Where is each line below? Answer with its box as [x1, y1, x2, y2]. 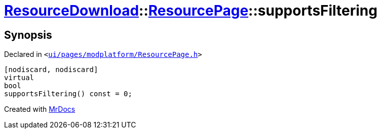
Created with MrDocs [4, 105, 75, 114]
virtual [4, 74, 34, 82]
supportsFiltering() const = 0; [4, 90, 132, 98]
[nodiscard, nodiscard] [4, 65, 98, 74]
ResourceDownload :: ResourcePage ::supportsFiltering [4, 2, 377, 19]
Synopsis [4, 28, 52, 41]
